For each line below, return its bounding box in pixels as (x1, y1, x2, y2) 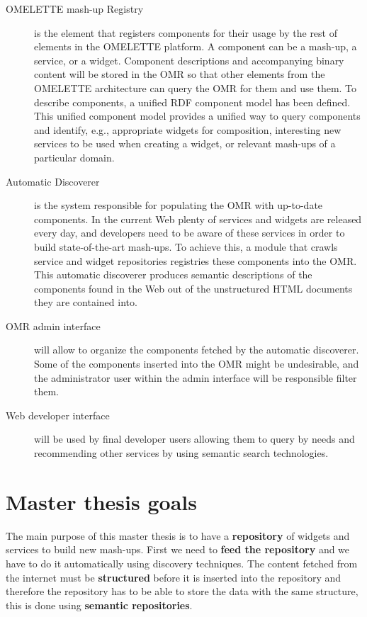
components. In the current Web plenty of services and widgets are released (34, 211, 362, 226)
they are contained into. (34, 295, 137, 310)
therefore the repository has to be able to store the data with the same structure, (6, 584, 358, 599)
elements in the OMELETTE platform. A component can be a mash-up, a (34, 39, 357, 54)
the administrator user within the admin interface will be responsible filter (34, 370, 357, 385)
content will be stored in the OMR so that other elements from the (34, 67, 325, 81)
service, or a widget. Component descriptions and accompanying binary (34, 52, 344, 67)
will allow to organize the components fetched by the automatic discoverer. (34, 342, 359, 357)
